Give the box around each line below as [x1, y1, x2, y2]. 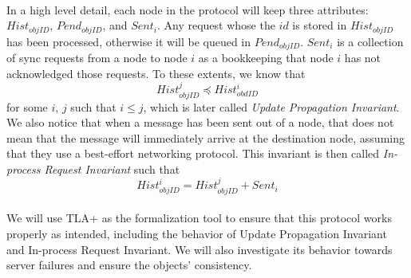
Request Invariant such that [44, 160, 180, 177]
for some [6, 98, 48, 115]
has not [344, 49, 381, 66]
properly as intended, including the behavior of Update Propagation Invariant [6, 225, 387, 241]
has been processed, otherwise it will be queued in [6, 33, 251, 49]
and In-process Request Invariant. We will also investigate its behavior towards [6, 241, 393, 257]
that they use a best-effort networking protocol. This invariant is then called [6, 145, 380, 162]
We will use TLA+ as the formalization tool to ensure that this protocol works [6, 209, 392, 226]
